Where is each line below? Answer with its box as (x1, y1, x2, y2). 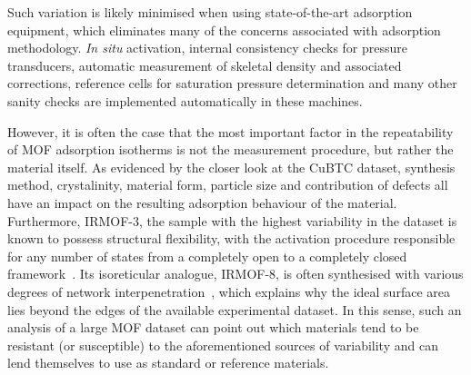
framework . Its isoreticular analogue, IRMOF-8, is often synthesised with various (7, 264, 464, 283)
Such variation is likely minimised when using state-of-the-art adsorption (7, 3, 413, 21)
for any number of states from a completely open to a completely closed (7, 246, 407, 265)
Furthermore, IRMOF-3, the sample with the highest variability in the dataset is (7, 211, 457, 230)
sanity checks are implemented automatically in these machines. (7, 91, 363, 110)
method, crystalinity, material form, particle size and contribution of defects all (7, 175, 448, 194)
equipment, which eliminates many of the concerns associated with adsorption (7, 20, 441, 39)
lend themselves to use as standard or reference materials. (7, 353, 329, 372)
